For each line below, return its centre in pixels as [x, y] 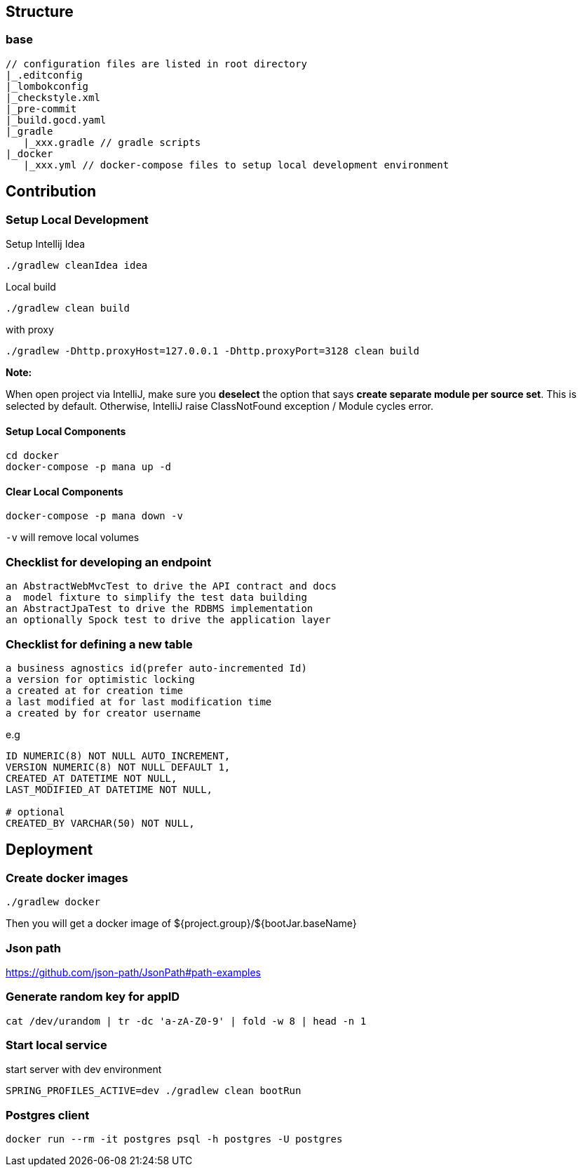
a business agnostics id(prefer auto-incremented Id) [156, 668]
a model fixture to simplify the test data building [156, 598]
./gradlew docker [53, 902]
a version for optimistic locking [100, 679]
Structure [40, 12]
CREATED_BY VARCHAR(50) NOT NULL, [100, 823]
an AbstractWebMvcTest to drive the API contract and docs [171, 586]
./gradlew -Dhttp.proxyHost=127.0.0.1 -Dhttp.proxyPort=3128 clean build [213, 351]
